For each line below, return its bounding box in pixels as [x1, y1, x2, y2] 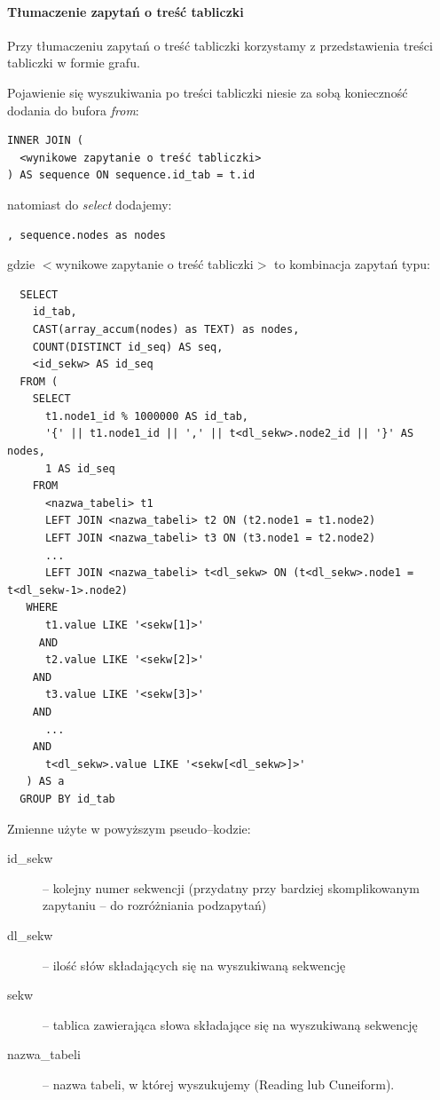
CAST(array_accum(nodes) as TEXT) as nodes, [32, 322, 300, 336]
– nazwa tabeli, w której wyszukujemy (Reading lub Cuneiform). [43, 1074, 395, 1093]
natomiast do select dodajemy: [7, 194, 172, 213]
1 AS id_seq [44, 462, 115, 475]
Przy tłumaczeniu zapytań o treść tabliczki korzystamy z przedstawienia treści [7, 36, 433, 54]
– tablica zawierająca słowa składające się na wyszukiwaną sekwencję [43, 1015, 418, 1033]
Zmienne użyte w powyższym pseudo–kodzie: [7, 819, 251, 837]
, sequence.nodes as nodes [7, 228, 166, 241]
